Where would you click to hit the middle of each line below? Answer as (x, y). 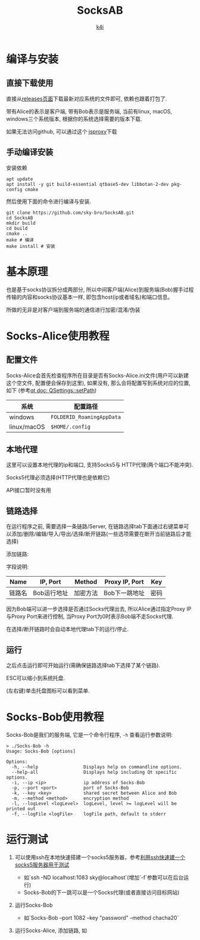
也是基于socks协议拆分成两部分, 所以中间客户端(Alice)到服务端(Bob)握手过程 (100, 289)
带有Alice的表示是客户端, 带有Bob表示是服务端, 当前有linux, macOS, (89, 111)
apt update (20, 179)
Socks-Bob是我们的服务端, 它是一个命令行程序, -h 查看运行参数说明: (90, 734)
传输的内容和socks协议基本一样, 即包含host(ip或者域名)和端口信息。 (90, 297)
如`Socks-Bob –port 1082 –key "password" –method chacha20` (101, 917)
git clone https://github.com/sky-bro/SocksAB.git (70, 213)
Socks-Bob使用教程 (55, 717)
